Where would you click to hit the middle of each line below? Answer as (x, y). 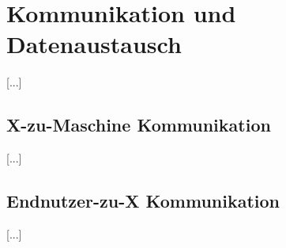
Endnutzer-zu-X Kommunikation (143, 201)
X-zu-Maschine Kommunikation (139, 125)
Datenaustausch (94, 44)
